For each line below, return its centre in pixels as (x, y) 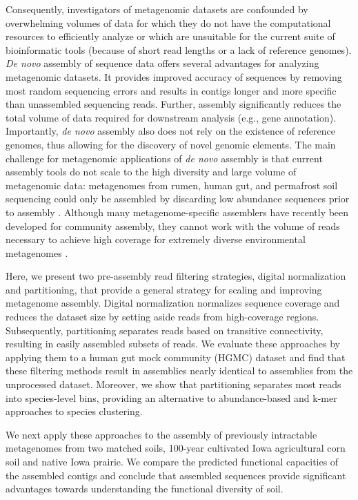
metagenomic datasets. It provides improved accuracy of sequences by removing (174, 76)
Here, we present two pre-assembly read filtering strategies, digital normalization (176, 276)
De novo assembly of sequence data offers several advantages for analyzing (162, 63)
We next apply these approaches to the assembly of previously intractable (161, 434)
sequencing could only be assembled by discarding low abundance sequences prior (178, 199)
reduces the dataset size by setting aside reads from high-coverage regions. (162, 317)
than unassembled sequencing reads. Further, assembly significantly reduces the (173, 104)
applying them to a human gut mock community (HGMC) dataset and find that (176, 357)
